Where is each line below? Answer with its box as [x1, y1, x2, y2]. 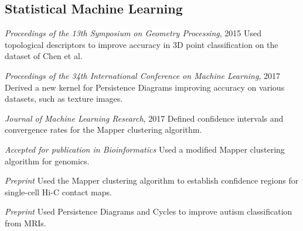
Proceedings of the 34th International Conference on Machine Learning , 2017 [5, 69, 280, 81]
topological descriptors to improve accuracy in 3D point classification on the [5, 38, 278, 50]
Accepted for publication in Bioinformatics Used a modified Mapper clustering [5, 143, 285, 155]
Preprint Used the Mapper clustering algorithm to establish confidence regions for [5, 174, 299, 187]
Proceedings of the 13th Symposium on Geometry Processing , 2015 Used [5, 27, 261, 39]
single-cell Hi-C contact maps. [5, 185, 112, 198]
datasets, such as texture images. [5, 92, 123, 105]
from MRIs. [5, 216, 46, 229]
